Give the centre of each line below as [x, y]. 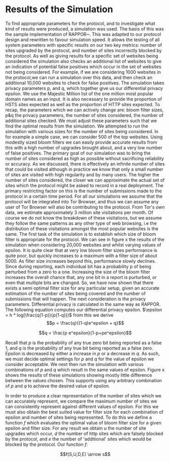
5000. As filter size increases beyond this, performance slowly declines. [81, 261]
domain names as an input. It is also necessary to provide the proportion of [84, 99]
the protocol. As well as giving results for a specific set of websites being [82, 56]
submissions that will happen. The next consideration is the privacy [76, 299]
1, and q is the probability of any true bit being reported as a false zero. [79, 348]
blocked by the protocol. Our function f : [46, 444]
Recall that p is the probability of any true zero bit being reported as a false [83, 343]
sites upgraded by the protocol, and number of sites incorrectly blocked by [83, 50]
